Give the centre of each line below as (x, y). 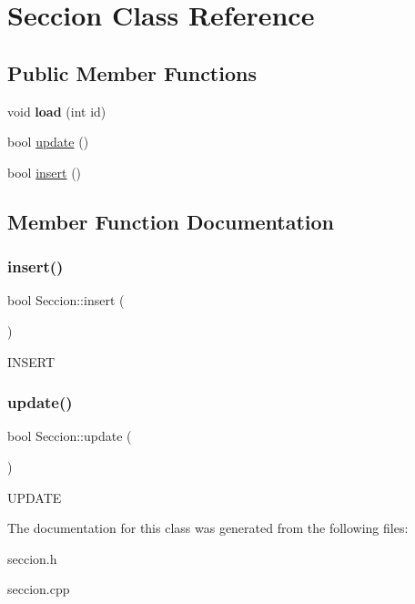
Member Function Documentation (171, 221)
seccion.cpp (39, 589)
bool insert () (45, 172)
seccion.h (32, 558)
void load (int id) (57, 111)
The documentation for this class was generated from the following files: (208, 528)
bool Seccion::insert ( (66, 300)
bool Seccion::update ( (70, 436)
